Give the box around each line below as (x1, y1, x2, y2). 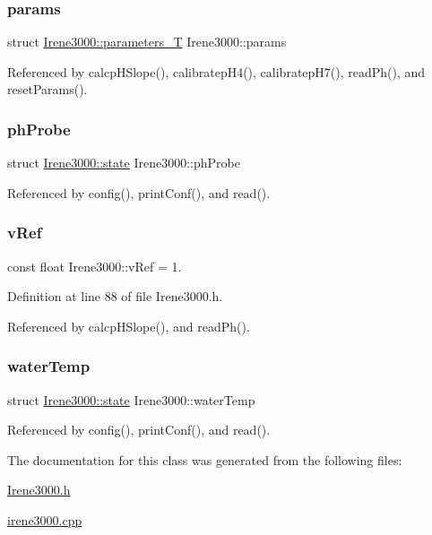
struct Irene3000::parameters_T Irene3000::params (7, 32, 287, 51)
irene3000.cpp (7, 511, 82, 529)
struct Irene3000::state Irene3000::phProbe (7, 153, 240, 172)
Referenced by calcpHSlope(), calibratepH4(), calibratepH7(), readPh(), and (7, 62, 426, 81)
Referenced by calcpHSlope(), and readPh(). (7, 316, 250, 335)
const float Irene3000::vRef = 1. (7, 256, 182, 275)
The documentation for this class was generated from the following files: (7, 450, 402, 469)
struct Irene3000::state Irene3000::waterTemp (7, 390, 255, 409)
